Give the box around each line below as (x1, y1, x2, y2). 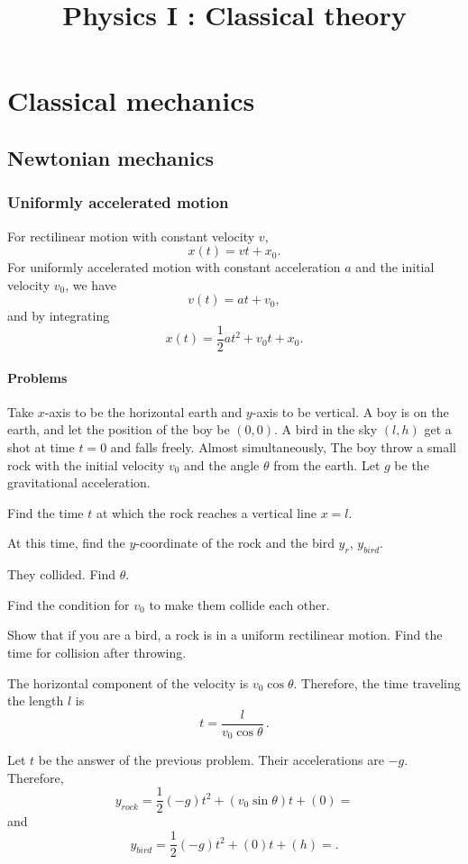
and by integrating (7, 306, 110, 325)
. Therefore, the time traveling (293, 673, 461, 692)
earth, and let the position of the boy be (7, 420, 230, 439)
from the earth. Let (273, 455, 381, 474)
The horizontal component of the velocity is (7, 673, 249, 692)
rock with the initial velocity (7, 455, 165, 474)
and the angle (184, 455, 260, 474)
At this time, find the (7, 533, 125, 552)
